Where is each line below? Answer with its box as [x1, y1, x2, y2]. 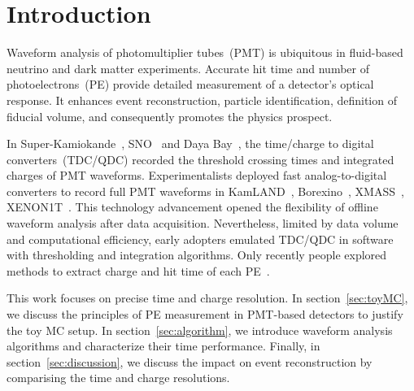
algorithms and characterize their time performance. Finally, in [7, 337, 320, 354]
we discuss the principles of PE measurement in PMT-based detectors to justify [7, 306, 403, 323]
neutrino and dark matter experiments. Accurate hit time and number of [7, 59, 369, 76]
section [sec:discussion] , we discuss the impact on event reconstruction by [7, 353, 373, 370]
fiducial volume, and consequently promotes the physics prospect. [7, 107, 333, 124]
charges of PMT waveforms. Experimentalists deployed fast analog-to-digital [7, 167, 387, 184]
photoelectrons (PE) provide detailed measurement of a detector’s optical [7, 76, 374, 93]
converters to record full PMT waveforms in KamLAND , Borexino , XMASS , [7, 182, 404, 199]
